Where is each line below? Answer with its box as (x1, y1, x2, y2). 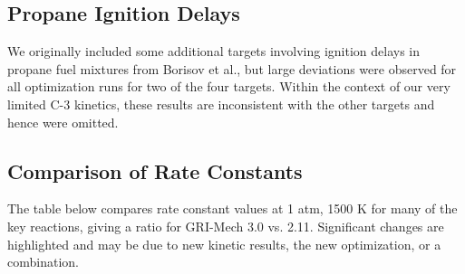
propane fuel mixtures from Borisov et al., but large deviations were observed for (7, 59, 457, 78)
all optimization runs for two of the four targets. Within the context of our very (7, 77, 450, 96)
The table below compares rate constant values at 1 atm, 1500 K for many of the (7, 199, 458, 218)
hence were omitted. (7, 112, 119, 131)
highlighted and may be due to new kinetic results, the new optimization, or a (7, 234, 441, 253)
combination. (7, 252, 79, 271)
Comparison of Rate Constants (7, 156, 303, 184)
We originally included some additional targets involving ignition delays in (7, 42, 420, 61)
